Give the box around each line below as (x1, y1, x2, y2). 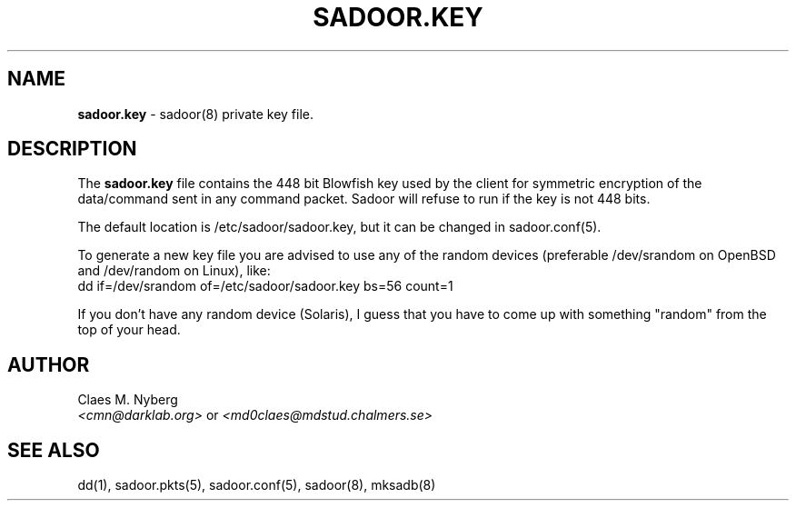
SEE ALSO (7, 438, 100, 462)
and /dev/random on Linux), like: (77, 263, 271, 279)
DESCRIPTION (7, 137, 137, 161)
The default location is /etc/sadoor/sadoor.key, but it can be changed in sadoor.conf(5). (77, 219, 602, 235)
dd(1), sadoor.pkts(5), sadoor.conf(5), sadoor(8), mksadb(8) (77, 477, 436, 493)
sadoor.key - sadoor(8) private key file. (77, 105, 313, 122)
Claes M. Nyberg (77, 392, 178, 408)
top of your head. (77, 322, 181, 338)
